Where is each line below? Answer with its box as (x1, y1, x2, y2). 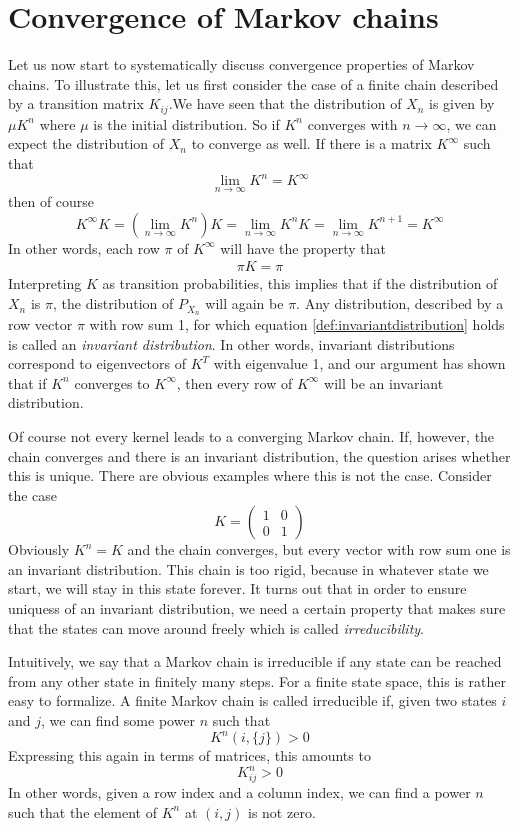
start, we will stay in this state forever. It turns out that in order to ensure (8, 578, 467, 599)
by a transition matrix (8, 93, 144, 114)
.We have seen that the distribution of (168, 93, 402, 114)
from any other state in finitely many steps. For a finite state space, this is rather (8, 670, 506, 691)
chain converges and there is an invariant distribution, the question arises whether (8, 445, 511, 466)
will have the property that (220, 237, 386, 258)
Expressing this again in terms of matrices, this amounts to (8, 745, 371, 766)
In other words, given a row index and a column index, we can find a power (8, 781, 471, 802)
